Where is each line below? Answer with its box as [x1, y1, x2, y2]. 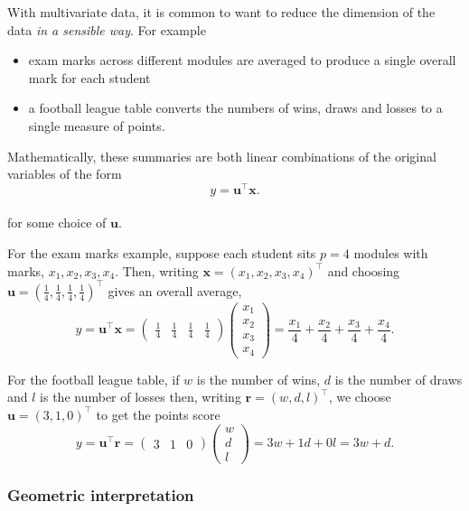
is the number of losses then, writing [40, 387, 241, 406]
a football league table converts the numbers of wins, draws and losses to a [28, 98, 443, 117]
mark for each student [28, 68, 151, 87]
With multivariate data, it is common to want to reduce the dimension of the [7, 3, 436, 21]
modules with [353, 244, 428, 263]
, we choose [328, 387, 391, 406]
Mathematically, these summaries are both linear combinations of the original [7, 146, 436, 165]
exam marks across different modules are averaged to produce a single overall [28, 51, 456, 70]
